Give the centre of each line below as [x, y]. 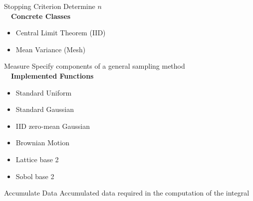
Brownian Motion [42, 143]
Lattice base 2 [37, 159]
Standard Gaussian [45, 109]
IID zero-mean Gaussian [53, 126]
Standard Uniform [44, 92]
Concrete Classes [41, 16]
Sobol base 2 [35, 176]
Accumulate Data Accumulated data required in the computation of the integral [127, 193]
